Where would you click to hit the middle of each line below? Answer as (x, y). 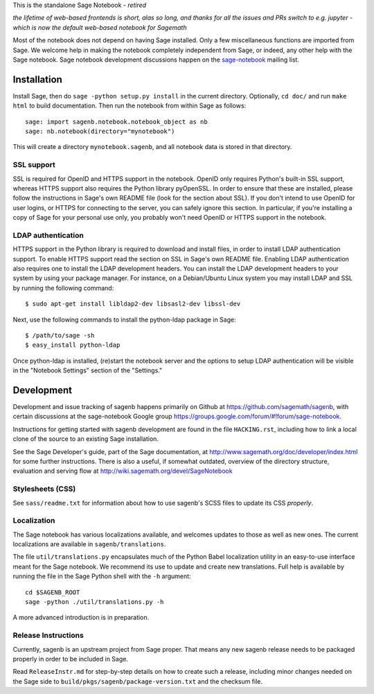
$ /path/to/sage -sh (60, 335)
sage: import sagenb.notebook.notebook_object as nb (116, 122)
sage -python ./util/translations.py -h (95, 602)
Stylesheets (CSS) (44, 489)
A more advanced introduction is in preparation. (81, 618)
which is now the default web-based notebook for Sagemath (100, 27)
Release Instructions (48, 636)
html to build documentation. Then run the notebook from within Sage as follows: (130, 106)
